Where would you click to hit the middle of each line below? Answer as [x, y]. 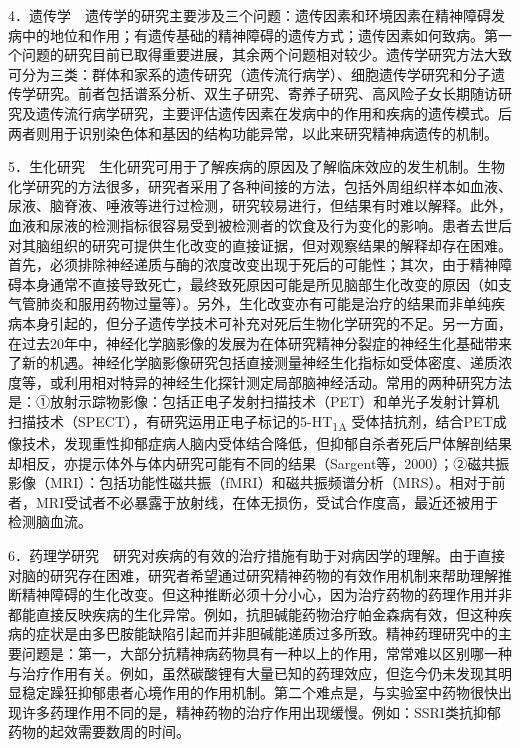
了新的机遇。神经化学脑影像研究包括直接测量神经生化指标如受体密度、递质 [253, 362]
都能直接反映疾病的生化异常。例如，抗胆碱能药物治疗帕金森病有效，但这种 [253, 613]
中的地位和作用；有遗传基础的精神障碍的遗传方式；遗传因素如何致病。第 [259, 34]
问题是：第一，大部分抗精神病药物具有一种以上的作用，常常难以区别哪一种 [266, 652]
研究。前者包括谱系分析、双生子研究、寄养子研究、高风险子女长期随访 [266, 93]
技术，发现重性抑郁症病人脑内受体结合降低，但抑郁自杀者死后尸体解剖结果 [266, 443]
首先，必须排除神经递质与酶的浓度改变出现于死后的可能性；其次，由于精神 [253, 264]
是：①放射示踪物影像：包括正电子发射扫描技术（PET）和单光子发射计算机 [254, 401]
